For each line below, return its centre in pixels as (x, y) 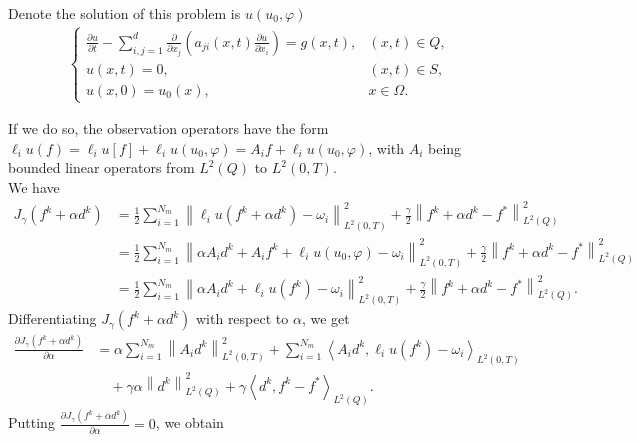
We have (34, 186)
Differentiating (52, 318)
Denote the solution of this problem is (124, 13)
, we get (325, 318)
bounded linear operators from (101, 167)
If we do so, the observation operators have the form (168, 128)
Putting (31, 422)
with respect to (242, 318)
